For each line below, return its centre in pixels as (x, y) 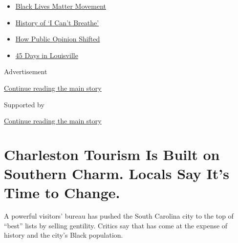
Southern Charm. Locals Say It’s (117, 173)
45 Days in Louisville (47, 55)
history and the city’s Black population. (64, 235)
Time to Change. (62, 192)
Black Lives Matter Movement (61, 6)
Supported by (24, 104)
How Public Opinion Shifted (58, 39)
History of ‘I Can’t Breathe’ (57, 22)
